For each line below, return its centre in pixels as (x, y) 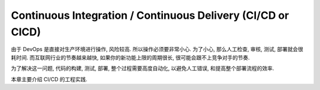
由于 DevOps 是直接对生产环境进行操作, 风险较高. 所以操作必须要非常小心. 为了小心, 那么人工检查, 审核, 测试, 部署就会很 (157, 49)
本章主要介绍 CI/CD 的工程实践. (49, 79)
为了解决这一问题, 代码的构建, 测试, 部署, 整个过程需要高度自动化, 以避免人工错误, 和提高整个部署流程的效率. (143, 68)
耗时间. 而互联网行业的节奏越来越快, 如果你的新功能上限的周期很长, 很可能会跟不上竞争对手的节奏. (130, 57)
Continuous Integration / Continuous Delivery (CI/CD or (150, 15)
